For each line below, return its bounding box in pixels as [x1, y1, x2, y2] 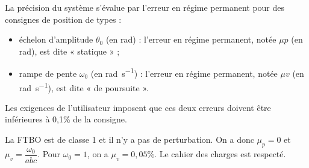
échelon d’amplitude [19, 33, 93, 46]
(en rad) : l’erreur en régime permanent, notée [105, 33, 276, 46]
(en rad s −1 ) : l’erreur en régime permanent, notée [90, 65, 278, 80]
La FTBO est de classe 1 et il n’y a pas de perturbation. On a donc [5, 133, 254, 146]
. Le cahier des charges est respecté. [154, 148, 286, 160]
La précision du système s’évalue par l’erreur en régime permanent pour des [5, 1, 285, 13]
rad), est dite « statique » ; [19, 44, 120, 57]
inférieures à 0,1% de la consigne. [5, 113, 127, 125]
